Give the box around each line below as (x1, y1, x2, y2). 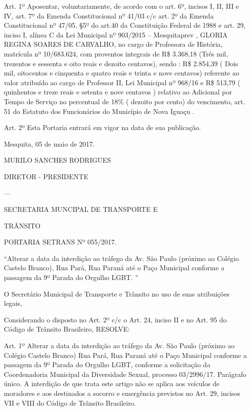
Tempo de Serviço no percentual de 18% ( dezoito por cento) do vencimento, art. (4, 96, 245, 106)
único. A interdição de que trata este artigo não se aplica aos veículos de (4, 378, 220, 389)
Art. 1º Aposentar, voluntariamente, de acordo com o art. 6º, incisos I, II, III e (4, 1, 239, 11)
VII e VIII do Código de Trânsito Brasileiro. (4, 397, 136, 408)
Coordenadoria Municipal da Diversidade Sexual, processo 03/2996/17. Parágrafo (4, 369, 247, 379)
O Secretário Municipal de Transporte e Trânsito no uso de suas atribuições (4, 288, 230, 299)
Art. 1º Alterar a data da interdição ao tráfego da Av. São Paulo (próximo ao (4, 340, 235, 351)
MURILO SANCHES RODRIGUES (4, 155, 111, 165)
